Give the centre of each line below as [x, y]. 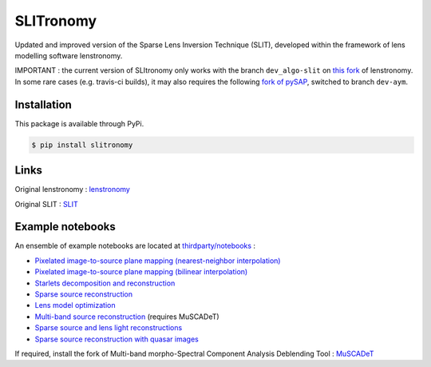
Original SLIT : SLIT [47, 204]
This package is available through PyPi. [79, 123]
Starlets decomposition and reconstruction [105, 283]
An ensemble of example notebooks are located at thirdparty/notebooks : [135, 246]
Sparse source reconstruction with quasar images [117, 339]
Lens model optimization [75, 305]
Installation [43, 104]
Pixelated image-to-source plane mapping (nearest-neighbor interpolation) [158, 261]
